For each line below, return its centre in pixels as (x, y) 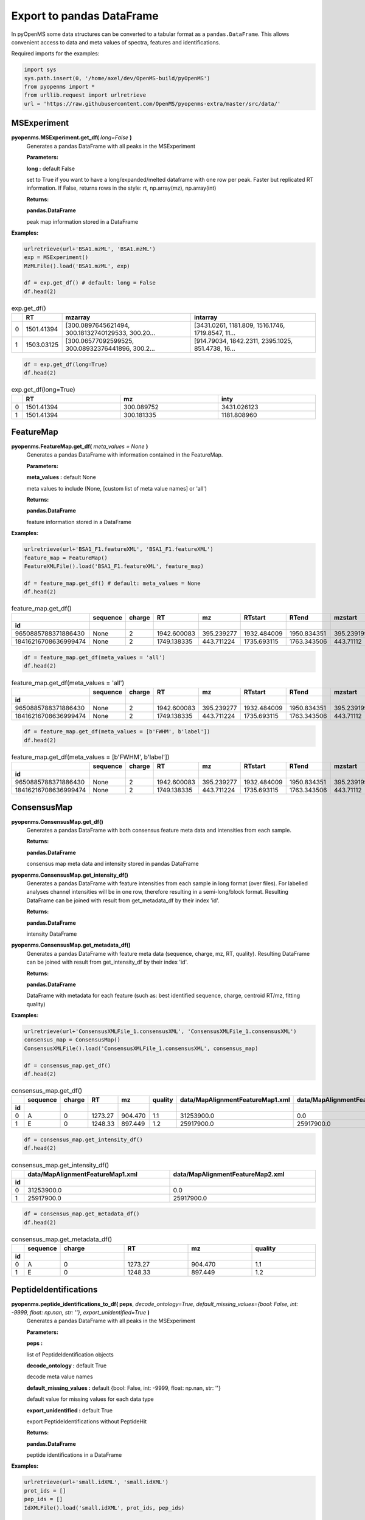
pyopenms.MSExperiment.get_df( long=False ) (71, 137)
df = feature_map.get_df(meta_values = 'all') (95, 658)
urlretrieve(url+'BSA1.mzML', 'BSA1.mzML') (90, 249)
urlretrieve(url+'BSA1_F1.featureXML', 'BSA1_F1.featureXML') (119, 549)
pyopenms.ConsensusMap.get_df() (57, 821)
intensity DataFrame (52, 934)
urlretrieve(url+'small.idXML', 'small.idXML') (96, 1482)
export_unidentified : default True (69, 1410)
